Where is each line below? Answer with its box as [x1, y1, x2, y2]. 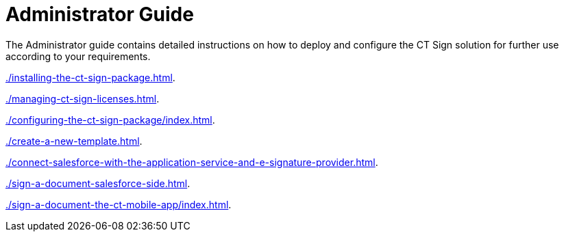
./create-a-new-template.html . [5, 135, 143, 147]
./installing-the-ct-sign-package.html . [5, 71, 175, 83]
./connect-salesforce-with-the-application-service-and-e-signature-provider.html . [5, 156, 378, 168]
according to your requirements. [5, 50, 151, 62]
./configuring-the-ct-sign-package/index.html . [5, 113, 215, 126]
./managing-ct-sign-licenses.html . [5, 92, 160, 104]
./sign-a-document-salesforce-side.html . [5, 177, 191, 189]
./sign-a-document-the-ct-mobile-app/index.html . [5, 198, 232, 210]
